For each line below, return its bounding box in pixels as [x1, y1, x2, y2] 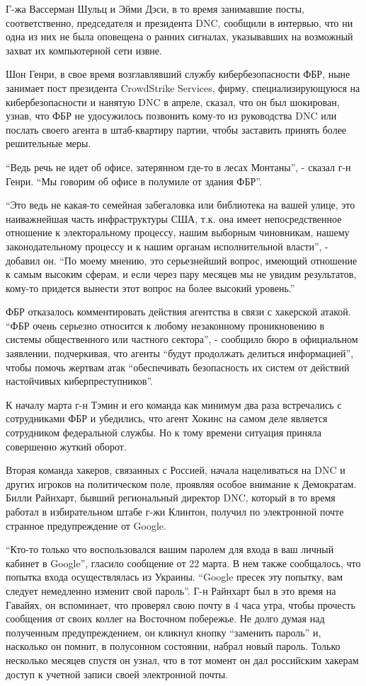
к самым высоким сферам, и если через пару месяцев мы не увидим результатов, [6, 267, 357, 281]
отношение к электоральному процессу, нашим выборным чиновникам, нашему [6, 225, 350, 240]
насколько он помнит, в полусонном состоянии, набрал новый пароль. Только [6, 639, 341, 653]
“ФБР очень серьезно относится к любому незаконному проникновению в [6, 318, 325, 332]
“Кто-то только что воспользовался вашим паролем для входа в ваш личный [6, 542, 334, 557]
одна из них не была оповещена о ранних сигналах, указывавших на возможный [6, 29, 353, 44]
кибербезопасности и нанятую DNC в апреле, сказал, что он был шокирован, [6, 94, 340, 109]
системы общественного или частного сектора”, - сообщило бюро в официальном [6, 332, 358, 347]
